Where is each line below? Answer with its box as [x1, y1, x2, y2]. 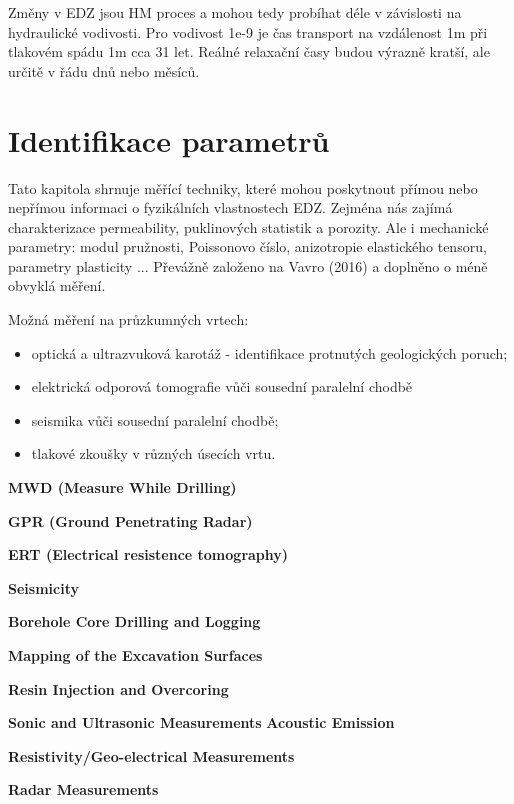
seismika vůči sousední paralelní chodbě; [31, 409, 279, 430]
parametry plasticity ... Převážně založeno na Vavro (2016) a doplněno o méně [8, 255, 488, 276]
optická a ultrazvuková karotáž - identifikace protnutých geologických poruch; [31, 342, 508, 363]
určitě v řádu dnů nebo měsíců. [8, 60, 200, 81]
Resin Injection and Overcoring [8, 678, 229, 699]
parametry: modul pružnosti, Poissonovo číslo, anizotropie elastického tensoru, [8, 236, 487, 257]
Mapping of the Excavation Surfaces [8, 645, 263, 665]
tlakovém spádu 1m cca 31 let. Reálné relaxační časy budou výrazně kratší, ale [8, 41, 490, 62]
